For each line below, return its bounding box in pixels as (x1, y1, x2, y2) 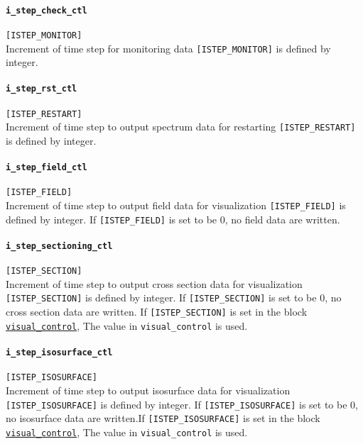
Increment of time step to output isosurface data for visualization (6, 382, 291, 397)
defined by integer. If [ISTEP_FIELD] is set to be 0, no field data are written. (6, 211, 340, 226)
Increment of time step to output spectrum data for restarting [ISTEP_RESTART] (6, 119, 356, 134)
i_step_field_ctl (6, 162, 87, 173)
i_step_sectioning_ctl (6, 240, 113, 251)
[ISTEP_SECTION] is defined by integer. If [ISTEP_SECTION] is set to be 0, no (6, 290, 342, 305)
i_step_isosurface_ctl (6, 348, 113, 358)
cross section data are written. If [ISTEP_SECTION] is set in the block (6, 304, 308, 319)
